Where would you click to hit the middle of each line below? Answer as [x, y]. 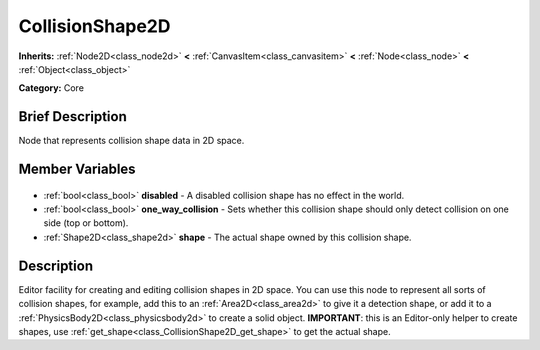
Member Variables [77, 169]
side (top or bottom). [86, 223]
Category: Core [51, 88]
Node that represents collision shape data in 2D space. [131, 141]
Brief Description [72, 116]
